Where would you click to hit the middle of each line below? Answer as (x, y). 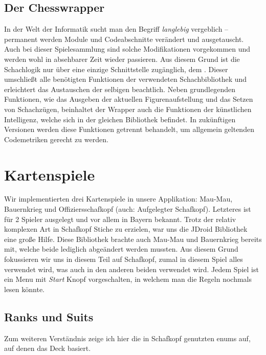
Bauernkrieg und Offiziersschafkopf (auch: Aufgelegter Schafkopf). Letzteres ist (128, 209)
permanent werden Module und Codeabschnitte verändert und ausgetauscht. (124, 39)
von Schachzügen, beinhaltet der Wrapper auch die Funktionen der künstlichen (128, 109)
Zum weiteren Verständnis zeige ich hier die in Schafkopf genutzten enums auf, (127, 338)
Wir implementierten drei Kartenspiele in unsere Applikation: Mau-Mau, (118, 199)
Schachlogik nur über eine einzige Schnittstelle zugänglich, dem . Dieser (116, 69)
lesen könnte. (25, 289)
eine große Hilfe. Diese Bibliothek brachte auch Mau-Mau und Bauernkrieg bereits (133, 239)
